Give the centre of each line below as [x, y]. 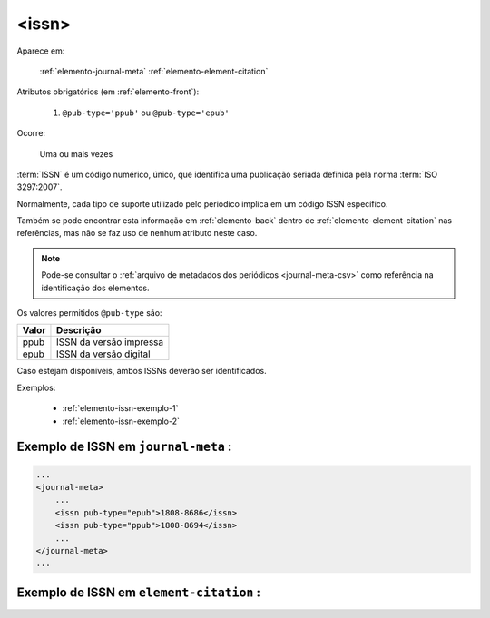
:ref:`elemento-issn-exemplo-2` [121, 421]
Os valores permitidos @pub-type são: [89, 313]
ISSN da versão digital [103, 354]
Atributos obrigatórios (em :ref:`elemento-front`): [108, 92]
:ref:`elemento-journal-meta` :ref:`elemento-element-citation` [154, 71]
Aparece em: [41, 51]
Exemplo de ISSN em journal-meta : [124, 447]
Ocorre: [31, 133]
